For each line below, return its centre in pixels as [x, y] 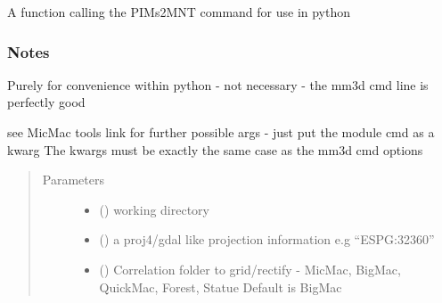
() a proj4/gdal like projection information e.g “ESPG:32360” [267, 239]
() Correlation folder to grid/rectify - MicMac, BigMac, [250, 269]
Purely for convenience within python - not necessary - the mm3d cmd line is [218, 84]
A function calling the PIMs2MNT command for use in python [179, 12]
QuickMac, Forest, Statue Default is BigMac [221, 287]
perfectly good [46, 102]
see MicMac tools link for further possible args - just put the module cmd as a [221, 132]
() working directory [155, 209]
